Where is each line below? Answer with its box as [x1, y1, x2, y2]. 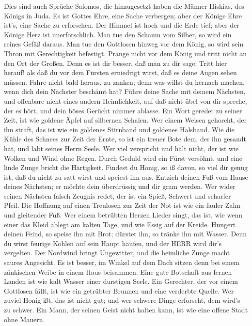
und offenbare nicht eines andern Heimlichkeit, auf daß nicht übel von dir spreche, [4, 95, 247, 106]
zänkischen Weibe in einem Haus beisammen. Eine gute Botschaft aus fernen [4, 266, 232, 277]
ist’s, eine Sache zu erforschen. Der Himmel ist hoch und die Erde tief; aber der [4, 20, 239, 30]
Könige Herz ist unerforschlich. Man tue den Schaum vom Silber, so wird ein [4, 29, 232, 39]
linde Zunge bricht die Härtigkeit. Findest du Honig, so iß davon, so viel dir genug [4, 162, 248, 172]
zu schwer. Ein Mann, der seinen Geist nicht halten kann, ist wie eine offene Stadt [4, 305, 248, 314]
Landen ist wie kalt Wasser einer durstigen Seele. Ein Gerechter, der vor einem [4, 276, 238, 286]
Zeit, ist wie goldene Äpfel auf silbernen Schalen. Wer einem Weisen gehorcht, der [4, 115, 247, 125]
